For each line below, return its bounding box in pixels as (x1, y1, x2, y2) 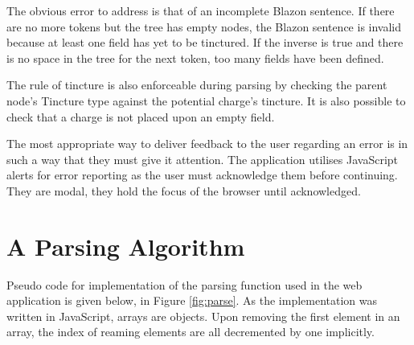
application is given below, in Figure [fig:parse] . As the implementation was (6, 292, 378, 309)
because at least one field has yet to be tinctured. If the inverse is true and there (6, 34, 404, 51)
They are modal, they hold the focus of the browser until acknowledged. (6, 182, 361, 199)
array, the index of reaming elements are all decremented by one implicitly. (6, 323, 375, 340)
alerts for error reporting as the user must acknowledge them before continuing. (6, 166, 398, 183)
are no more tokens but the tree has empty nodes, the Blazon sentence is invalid (6, 18, 402, 35)
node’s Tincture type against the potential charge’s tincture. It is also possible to (6, 92, 406, 109)
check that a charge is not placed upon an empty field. (6, 108, 275, 125)
